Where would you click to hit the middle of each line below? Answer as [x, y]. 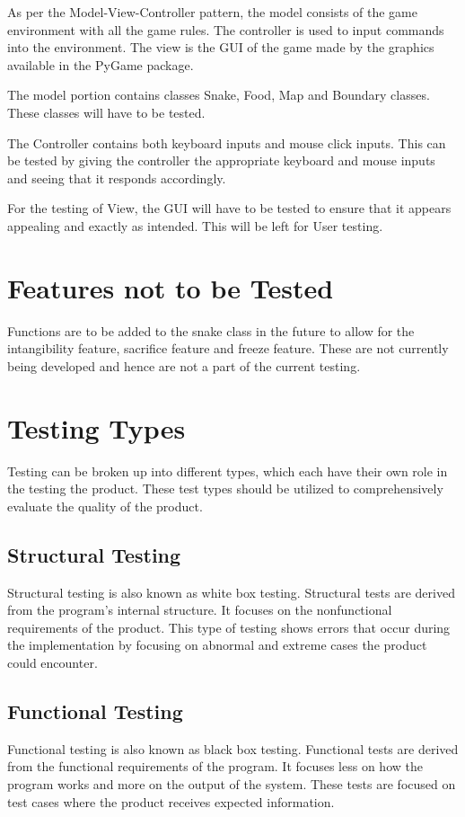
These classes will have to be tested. [106, 112]
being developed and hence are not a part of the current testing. [184, 365]
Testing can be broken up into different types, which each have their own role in [228, 471]
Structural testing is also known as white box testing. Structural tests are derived [231, 592]
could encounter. [53, 662]
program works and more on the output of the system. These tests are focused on [232, 783]
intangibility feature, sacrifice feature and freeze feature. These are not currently [228, 348]
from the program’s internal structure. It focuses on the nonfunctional [200, 610]
